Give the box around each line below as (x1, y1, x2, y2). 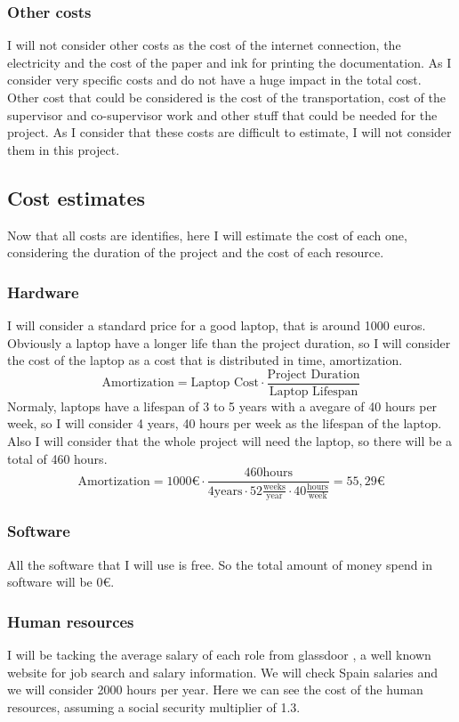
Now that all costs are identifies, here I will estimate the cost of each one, (7, 225, 407, 244)
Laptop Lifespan (269, 385, 358, 398)
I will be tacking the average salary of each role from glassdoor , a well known (7, 645, 431, 664)
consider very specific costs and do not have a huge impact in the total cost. (7, 70, 422, 89)
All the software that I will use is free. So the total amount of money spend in (7, 555, 432, 573)
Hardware (7, 280, 79, 303)
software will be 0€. (7, 572, 115, 591)
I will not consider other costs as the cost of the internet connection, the (7, 36, 401, 54)
